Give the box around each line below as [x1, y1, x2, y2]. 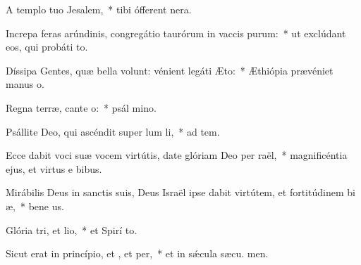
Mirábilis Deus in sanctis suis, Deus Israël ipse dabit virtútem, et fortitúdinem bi [6, 185, 355, 200]
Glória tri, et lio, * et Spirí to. [6, 222, 137, 237]
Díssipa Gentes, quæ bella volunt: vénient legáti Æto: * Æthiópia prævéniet [6, 63, 334, 77]
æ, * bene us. [6, 198, 64, 213]
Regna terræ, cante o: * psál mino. [6, 100, 157, 115]
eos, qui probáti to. [6, 39, 88, 54]
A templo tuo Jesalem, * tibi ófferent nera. [6, 2, 192, 16]
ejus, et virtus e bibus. [6, 161, 102, 176]
